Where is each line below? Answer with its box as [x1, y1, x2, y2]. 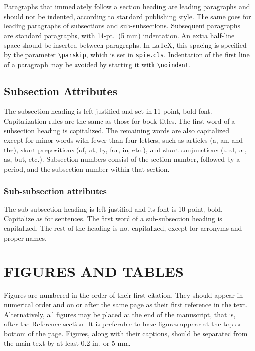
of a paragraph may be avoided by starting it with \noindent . [4, 59, 191, 69]
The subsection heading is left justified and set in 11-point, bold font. [4, 106, 212, 116]
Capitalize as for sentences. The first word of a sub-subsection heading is [4, 213, 222, 224]
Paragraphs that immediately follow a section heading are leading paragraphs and [4, 1, 250, 11]
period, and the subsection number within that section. [4, 164, 170, 174]
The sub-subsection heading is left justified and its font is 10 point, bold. [4, 203, 223, 214]
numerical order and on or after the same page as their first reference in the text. [4, 299, 248, 309]
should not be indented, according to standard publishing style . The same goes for [4, 11, 251, 21]
